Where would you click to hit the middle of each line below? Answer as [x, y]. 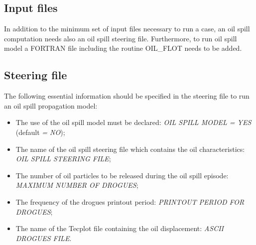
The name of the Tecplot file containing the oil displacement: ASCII [120, 228]
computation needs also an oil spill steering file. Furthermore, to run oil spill [121, 38]
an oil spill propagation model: [51, 105]
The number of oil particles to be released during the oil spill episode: [122, 175]
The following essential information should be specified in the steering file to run [127, 96]
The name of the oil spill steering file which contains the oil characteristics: [130, 149]
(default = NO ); [40, 132]
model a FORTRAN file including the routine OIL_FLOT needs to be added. [123, 48]
